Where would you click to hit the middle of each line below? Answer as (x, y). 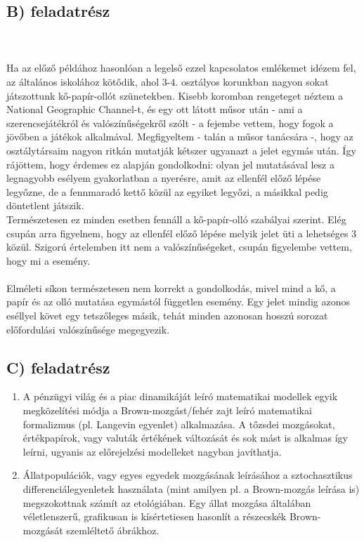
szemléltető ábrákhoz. (113, 530)
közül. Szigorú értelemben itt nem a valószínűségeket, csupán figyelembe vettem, (179, 247)
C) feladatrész (58, 367)
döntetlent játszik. (45, 205)
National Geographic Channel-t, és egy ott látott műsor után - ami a (155, 109)
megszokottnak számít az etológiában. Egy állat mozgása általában (167, 502)
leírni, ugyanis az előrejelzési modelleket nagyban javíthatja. (152, 451)
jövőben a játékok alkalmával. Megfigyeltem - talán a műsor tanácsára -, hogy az (180, 137)
